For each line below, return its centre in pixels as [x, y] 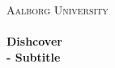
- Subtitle [34, 56]
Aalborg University [57, 10]
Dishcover [34, 41]
